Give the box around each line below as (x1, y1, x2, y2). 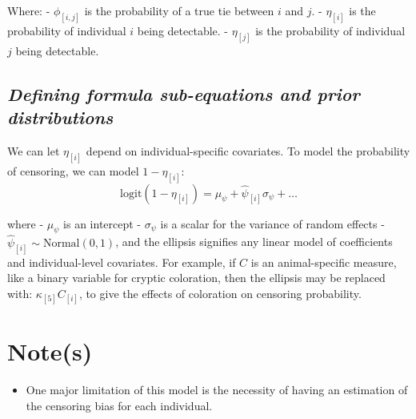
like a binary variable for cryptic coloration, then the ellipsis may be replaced (7, 269, 386, 286)
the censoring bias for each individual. (26, 397, 213, 413)
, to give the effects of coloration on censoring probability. (78, 284, 362, 301)
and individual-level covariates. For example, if (7, 253, 236, 270)
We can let (7, 142, 60, 159)
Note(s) (7, 335, 93, 368)
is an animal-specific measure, (250, 253, 397, 270)
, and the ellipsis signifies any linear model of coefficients (115, 233, 393, 250)
